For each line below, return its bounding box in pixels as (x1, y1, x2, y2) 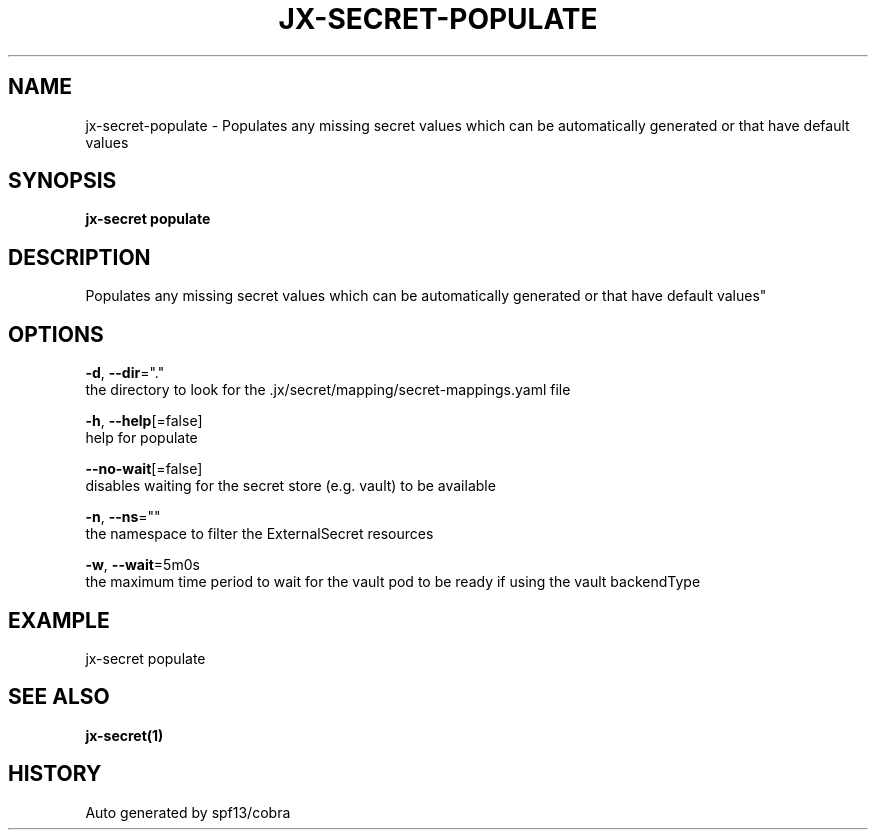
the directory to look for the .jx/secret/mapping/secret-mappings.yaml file (85, 381, 571, 399)
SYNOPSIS (8, 168, 117, 194)
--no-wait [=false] (85, 460, 203, 478)
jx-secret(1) (85, 726, 164, 744)
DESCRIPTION (8, 244, 151, 270)
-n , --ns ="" (85, 508, 161, 526)
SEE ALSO (8, 684, 110, 710)
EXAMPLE (8, 607, 110, 633)
